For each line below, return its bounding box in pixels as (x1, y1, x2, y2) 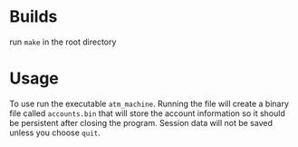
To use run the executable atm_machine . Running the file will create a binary (9, 98, 290, 109)
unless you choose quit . (9, 127, 101, 138)
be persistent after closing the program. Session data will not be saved (9, 117, 274, 128)
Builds (9, 6, 58, 27)
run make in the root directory (9, 36, 117, 47)
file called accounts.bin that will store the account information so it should (9, 107, 285, 119)
